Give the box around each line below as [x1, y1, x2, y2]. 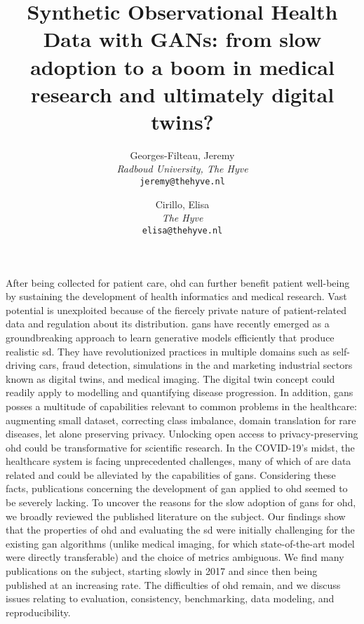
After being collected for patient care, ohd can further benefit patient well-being [6, 275, 350, 290]
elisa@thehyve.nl [142, 225, 223, 236]
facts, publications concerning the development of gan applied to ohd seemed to [6, 481, 348, 496]
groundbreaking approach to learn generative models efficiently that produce [6, 330, 335, 344]
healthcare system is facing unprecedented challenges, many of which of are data [6, 454, 351, 468]
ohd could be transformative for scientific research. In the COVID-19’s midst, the [6, 440, 355, 454]
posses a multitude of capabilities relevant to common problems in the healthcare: [6, 398, 357, 413]
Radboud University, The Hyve [116, 161, 248, 176]
